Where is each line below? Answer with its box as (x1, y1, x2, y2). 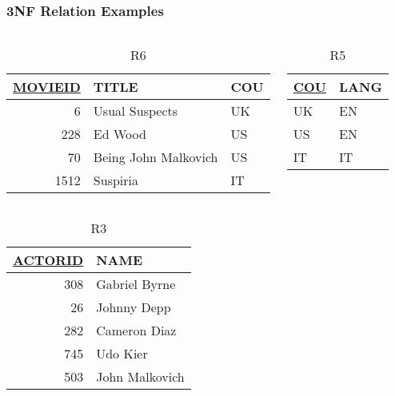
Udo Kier (96, 344, 148, 363)
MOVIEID (13, 77, 81, 97)
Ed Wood (93, 125, 146, 144)
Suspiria (93, 171, 139, 190)
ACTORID (13, 251, 84, 270)
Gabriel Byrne (96, 275, 176, 294)
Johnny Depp (96, 298, 171, 317)
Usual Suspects (93, 101, 178, 121)
